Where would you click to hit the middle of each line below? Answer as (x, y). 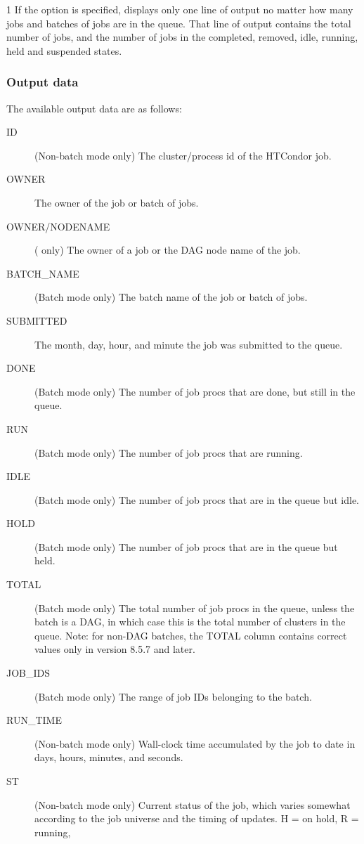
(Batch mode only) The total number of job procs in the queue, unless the (195, 608)
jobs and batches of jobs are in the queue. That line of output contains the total (179, 23)
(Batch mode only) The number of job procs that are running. (169, 452)
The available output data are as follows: (94, 108)
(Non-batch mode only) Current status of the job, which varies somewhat (193, 804)
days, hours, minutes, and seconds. (109, 757)
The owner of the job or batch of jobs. (117, 202)
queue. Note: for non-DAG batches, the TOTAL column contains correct (191, 635)
